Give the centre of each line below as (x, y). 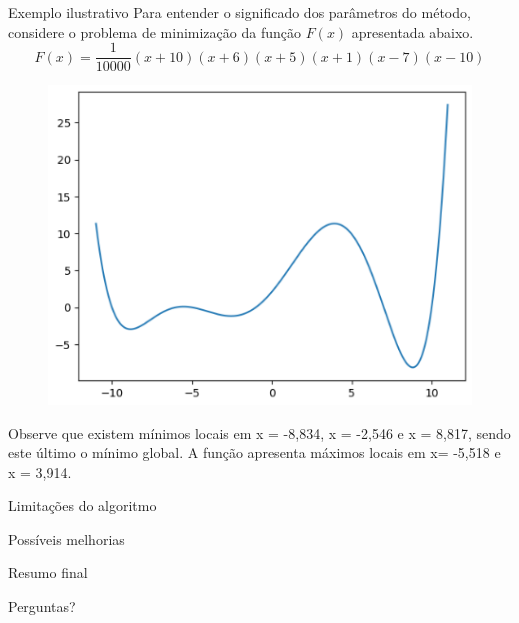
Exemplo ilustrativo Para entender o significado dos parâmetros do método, (239, 12)
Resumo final (48, 572)
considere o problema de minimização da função (154, 31)
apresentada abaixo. (412, 31)
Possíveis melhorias (66, 538)
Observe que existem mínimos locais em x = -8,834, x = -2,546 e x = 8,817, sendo (259, 432)
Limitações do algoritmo (82, 505)
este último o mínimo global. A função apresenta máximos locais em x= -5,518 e (254, 452)
